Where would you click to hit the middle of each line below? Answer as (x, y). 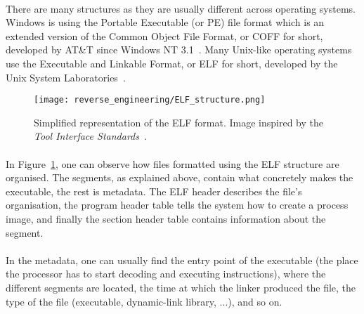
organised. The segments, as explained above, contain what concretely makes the (180, 177)
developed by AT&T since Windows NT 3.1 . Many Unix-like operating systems (179, 50)
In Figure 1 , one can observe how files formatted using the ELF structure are (173, 163)
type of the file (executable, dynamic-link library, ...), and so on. (144, 301)
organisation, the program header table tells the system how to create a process (177, 205)
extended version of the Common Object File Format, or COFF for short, (164, 35)
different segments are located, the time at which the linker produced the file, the (181, 287)
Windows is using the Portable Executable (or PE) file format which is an (165, 22)
